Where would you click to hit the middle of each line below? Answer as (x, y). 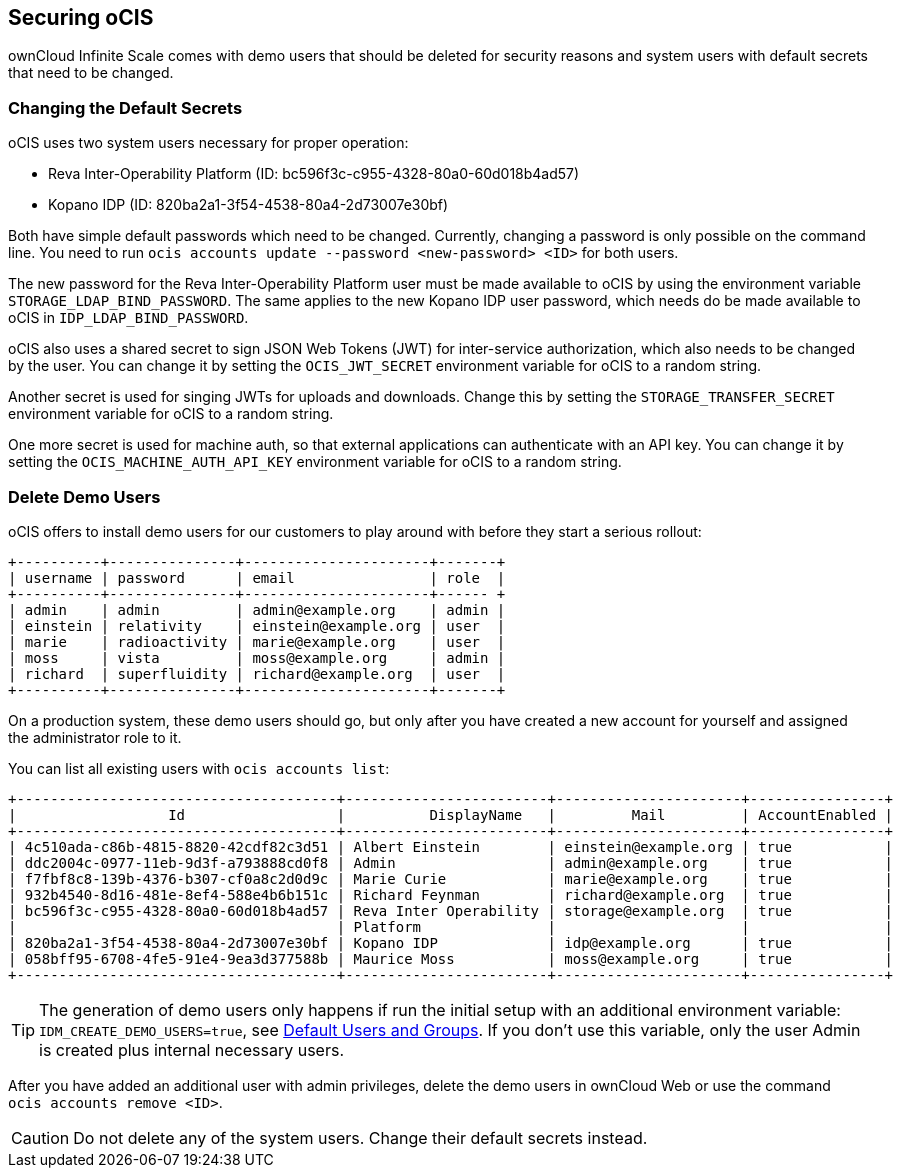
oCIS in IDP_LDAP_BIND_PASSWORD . (128, 318)
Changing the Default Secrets (125, 107)
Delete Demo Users (84, 496)
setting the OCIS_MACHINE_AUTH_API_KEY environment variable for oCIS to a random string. (315, 462)
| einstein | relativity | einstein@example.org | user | (257, 625)
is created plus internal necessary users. (191, 1049)
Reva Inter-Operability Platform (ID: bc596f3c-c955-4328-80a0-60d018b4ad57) (314, 174)
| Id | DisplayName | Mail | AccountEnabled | (451, 814)
